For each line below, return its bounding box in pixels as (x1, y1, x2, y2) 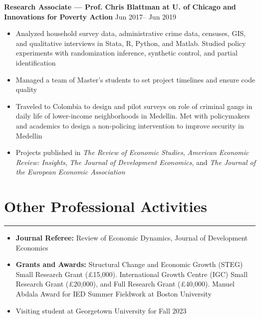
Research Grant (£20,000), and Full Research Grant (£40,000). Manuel (15, 278, 235, 289)
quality (15, 84, 37, 94)
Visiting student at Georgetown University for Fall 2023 (15, 305, 187, 315)
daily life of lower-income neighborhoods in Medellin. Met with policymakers (15, 110, 250, 121)
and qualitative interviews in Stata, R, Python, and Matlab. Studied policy (15, 37, 246, 48)
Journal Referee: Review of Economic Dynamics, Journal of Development (15, 232, 248, 243)
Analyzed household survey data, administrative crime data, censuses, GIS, (15, 28, 246, 38)
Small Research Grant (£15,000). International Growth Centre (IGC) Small (15, 268, 248, 279)
